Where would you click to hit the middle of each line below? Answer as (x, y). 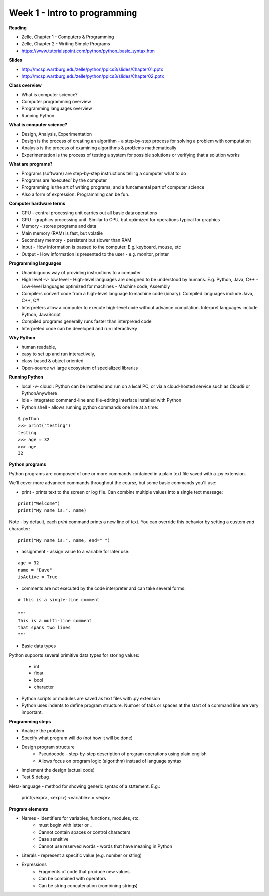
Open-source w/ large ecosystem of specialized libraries (80, 368)
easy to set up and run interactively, (59, 354)
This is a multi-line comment (55, 621)
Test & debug (35, 777)
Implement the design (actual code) (58, 770)
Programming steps (30, 721)
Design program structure (48, 747)
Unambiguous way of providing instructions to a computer (81, 272)
